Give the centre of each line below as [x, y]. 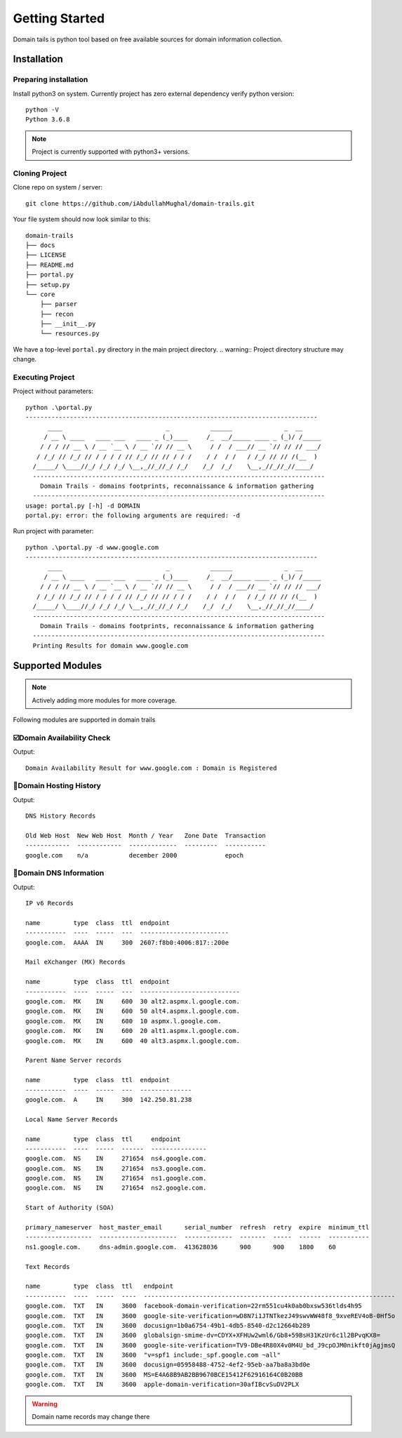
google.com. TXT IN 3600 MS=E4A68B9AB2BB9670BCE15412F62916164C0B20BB [164, 1374]
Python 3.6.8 [48, 120]
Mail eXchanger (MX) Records [75, 962]
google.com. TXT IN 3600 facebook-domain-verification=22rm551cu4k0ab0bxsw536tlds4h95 [194, 1306]
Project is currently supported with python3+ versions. [111, 152]
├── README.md [49, 265]
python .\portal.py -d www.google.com [92, 547]
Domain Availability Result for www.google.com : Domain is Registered [151, 768]
